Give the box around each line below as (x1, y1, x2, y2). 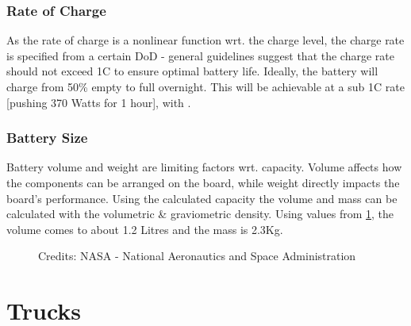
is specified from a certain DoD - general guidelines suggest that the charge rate (6, 47, 394, 63)
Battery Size (6, 128, 88, 148)
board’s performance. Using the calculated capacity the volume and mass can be (6, 190, 398, 206)
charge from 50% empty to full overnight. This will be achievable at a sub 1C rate (6, 79, 405, 94)
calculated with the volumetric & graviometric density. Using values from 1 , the (6, 205, 394, 222)
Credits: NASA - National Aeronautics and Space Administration (38, 247, 356, 264)
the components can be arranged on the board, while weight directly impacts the (6, 175, 400, 190)
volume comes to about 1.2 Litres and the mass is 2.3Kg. (6, 221, 283, 237)
